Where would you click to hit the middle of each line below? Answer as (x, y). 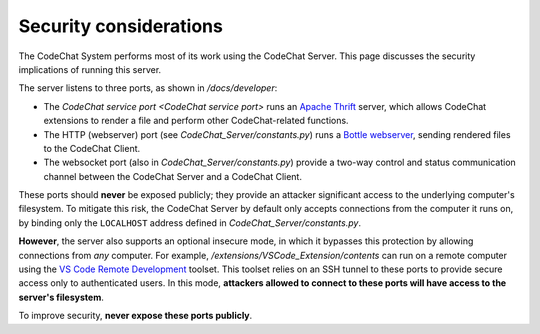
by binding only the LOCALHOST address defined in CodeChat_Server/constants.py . (190, 222)
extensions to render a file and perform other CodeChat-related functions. (196, 121)
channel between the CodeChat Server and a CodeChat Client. (172, 176)
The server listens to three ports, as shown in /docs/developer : (148, 88)
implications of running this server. (90, 69)
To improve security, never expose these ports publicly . (135, 316)
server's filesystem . (61, 297)
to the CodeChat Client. (92, 148)
